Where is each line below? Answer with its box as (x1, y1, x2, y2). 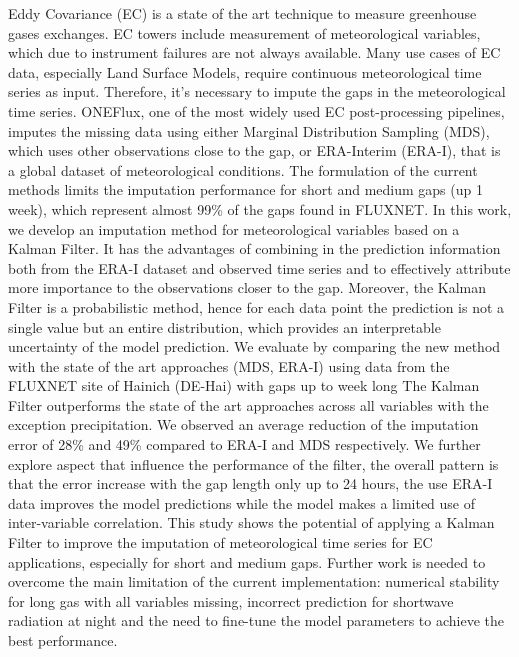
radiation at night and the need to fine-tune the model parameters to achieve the (8, 610, 505, 631)
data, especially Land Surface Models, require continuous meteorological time (8, 61, 482, 82)
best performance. (8, 630, 118, 650)
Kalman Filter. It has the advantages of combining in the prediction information (8, 238, 501, 259)
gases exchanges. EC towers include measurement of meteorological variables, (8, 22, 481, 43)
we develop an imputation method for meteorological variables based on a (8, 218, 460, 239)
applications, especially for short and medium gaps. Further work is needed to (8, 551, 486, 572)
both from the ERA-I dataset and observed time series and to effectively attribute (8, 257, 511, 278)
